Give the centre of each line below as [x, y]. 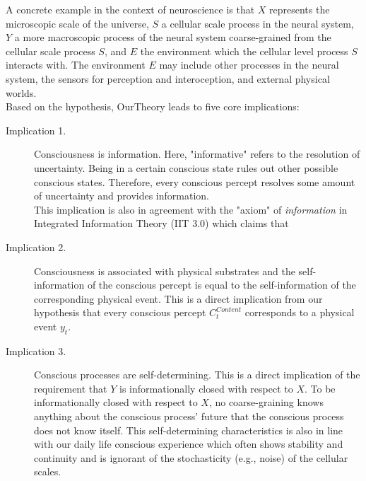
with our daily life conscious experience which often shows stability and [189, 444]
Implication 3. [36, 350]
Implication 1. [36, 130]
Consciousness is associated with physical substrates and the [165, 271]
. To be [320, 388]
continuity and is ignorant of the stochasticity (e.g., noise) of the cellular [191, 457]
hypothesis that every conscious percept [120, 312]
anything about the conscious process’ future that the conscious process [189, 416]
